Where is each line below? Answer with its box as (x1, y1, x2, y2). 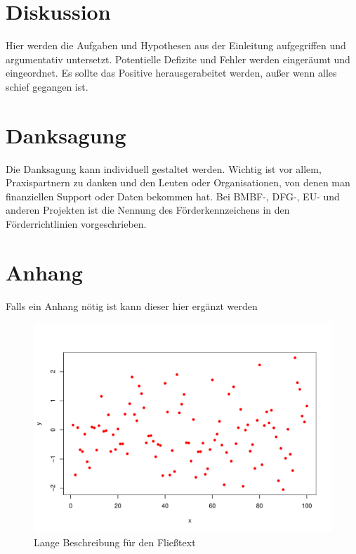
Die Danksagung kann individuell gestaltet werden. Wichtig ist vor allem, (6, 161, 322, 176)
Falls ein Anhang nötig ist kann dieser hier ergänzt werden (6, 298, 258, 313)
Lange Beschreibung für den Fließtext (34, 535, 196, 550)
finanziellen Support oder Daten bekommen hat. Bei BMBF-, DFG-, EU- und (6, 188, 340, 203)
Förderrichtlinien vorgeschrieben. (6, 217, 147, 231)
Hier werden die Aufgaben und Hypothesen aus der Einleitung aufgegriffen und (6, 38, 346, 53)
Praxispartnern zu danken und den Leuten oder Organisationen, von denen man (6, 175, 350, 190)
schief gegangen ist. (6, 79, 88, 94)
